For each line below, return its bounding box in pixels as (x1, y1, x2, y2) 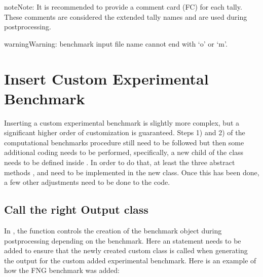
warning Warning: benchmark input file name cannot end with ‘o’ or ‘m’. (4, 38, 228, 49)
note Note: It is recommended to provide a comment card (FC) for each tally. (4, 2, 242, 12)
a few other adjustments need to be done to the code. (4, 177, 170, 187)
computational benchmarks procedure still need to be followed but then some (4, 137, 244, 147)
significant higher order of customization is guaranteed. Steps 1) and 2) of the (4, 127, 245, 138)
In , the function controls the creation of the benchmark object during (4, 225, 222, 236)
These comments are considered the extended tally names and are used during (4, 11, 247, 22)
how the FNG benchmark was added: (4, 265, 120, 275)
